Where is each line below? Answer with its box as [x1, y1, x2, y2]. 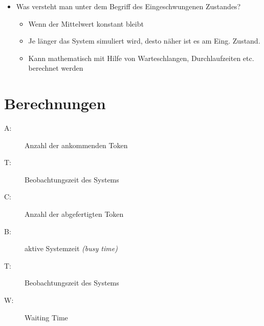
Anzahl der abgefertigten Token [25, 209, 124, 219]
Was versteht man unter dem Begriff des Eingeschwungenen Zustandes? [16, 1, 241, 11]
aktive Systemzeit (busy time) [25, 243, 118, 254]
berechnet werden [28, 63, 83, 73]
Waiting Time [25, 312, 68, 322]
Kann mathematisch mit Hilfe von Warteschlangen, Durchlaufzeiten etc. [28, 52, 254, 63]
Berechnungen [4, 93, 106, 114]
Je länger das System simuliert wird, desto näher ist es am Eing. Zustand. [28, 35, 260, 46]
